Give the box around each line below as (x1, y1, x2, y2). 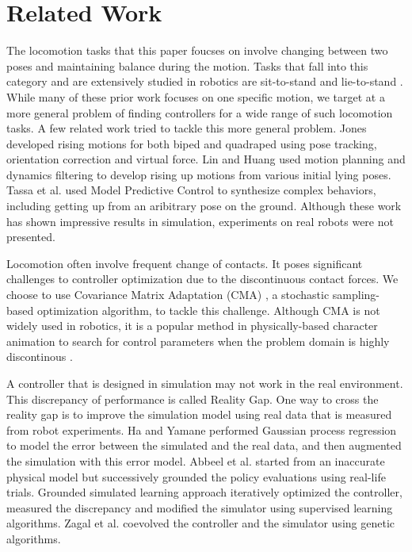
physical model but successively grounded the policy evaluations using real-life (6, 468, 386, 485)
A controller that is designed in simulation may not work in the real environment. (6, 375, 403, 391)
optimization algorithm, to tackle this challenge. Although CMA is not (36, 301, 380, 318)
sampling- (332, 286, 380, 303)
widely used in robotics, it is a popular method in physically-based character (6, 317, 378, 334)
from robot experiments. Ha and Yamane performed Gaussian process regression (6, 421, 397, 438)
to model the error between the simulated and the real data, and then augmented (6, 437, 402, 454)
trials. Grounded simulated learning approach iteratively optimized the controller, (6, 484, 402, 500)
